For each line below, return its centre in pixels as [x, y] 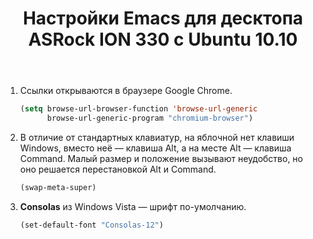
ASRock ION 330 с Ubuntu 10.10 [163, 39]
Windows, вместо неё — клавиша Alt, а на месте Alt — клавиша [155, 148]
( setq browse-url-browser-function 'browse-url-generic [138, 109]
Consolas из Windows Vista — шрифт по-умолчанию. [133, 206]
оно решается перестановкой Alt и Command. [118, 169]
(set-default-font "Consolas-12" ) [91, 225]
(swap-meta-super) [58, 187]
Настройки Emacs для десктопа [163, 18]
